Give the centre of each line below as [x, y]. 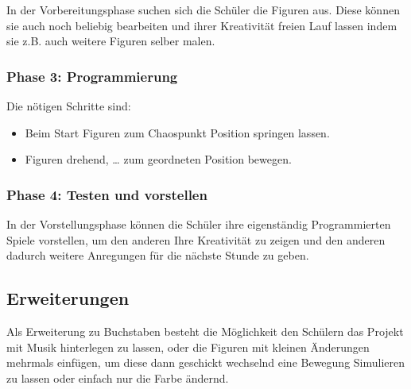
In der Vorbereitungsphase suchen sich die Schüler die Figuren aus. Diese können [203, 10]
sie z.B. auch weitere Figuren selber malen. [111, 41]
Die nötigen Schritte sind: [69, 106]
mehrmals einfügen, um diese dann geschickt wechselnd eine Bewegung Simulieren [206, 362]
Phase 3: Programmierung [92, 76]
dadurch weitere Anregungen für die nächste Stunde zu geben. [158, 255]
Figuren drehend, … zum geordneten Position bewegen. [158, 159]
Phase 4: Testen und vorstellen [107, 194]
